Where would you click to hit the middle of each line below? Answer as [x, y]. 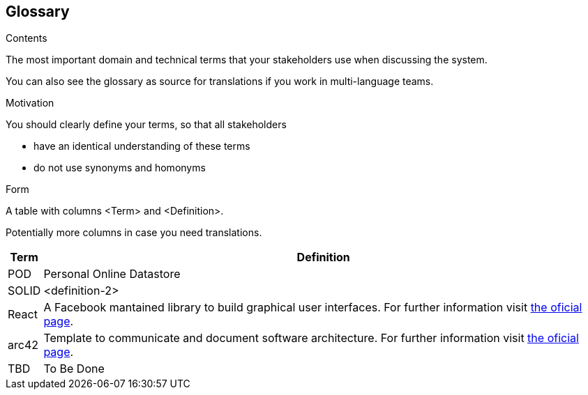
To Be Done [74, 369]
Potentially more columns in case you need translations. [134, 233]
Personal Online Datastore [112, 274]
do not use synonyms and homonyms [120, 168]
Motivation [30, 103]
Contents [27, 38]
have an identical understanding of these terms [142, 146]
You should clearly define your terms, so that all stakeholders [146, 125]
